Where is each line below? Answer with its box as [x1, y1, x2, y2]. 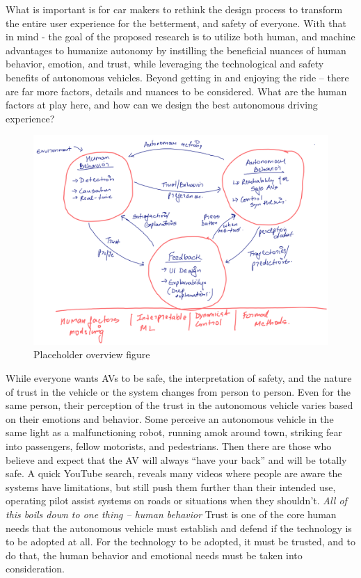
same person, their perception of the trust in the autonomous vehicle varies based [6, 398, 353, 412]
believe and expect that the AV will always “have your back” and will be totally [6, 452, 347, 467]
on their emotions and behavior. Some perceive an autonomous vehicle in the [6, 411, 334, 426]
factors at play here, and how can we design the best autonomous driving [6, 97, 318, 112]
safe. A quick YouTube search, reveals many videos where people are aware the [6, 466, 342, 481]
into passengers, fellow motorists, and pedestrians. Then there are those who [6, 438, 332, 453]
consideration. [6, 561, 65, 576]
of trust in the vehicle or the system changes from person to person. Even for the [6, 384, 351, 399]
